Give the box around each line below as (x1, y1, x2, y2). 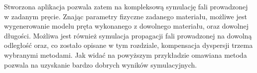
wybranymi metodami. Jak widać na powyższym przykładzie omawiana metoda (4, 49, 247, 60)
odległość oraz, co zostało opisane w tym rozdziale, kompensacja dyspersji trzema (4, 40, 253, 50)
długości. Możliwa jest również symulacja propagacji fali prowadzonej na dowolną (4, 30, 252, 40)
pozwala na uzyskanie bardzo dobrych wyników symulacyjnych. (4, 59, 197, 70)
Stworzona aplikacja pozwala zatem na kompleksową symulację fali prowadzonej (4, 1, 248, 11)
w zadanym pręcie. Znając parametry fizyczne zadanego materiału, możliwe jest (4, 11, 247, 21)
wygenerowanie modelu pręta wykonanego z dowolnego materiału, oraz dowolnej (4, 21, 249, 31)
